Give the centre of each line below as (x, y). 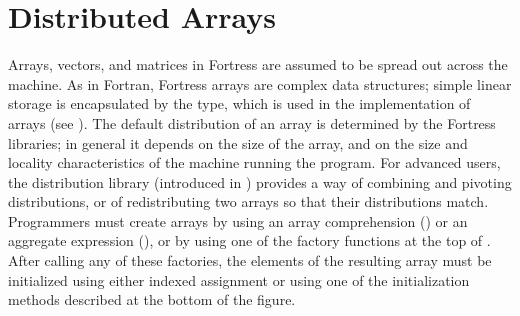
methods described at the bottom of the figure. (152, 299)
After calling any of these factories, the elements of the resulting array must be (250, 260)
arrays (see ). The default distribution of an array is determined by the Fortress (252, 122)
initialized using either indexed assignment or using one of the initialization (239, 279)
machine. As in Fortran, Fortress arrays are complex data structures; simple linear (260, 83)
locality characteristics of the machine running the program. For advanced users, (254, 162)
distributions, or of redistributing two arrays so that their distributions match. (248, 201)
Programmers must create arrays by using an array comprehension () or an (238, 220)
